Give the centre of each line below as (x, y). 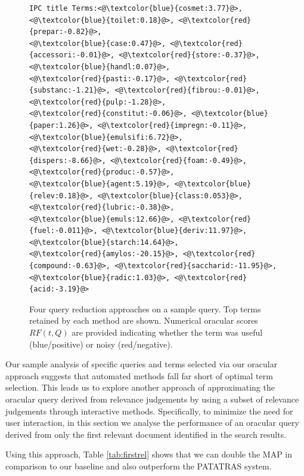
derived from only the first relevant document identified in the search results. (146, 434)
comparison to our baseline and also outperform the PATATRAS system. (139, 466)
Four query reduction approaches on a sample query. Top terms (145, 308)
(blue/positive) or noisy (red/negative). (101, 344)
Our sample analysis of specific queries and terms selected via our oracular (142, 364)
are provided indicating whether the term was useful (167, 332)
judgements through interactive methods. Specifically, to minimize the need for (149, 411)
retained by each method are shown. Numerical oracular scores (144, 320)
